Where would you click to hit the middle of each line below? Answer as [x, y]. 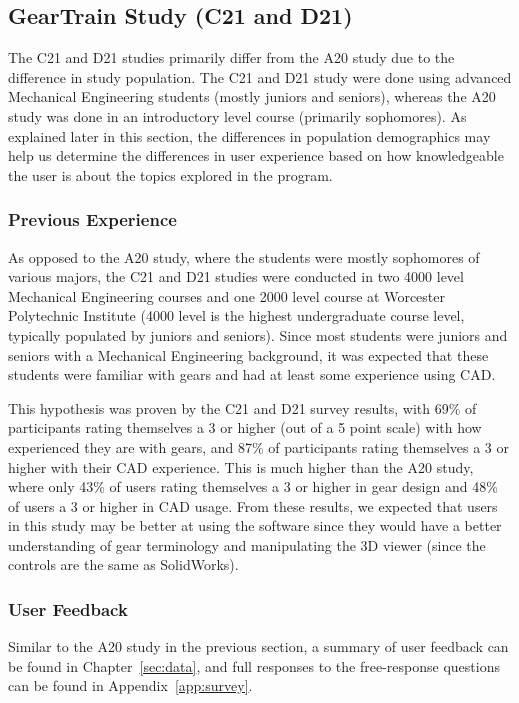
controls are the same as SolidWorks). [123, 564]
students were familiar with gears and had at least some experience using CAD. [252, 374]
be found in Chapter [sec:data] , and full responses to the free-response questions [254, 665]
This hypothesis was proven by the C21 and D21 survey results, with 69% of [242, 407]
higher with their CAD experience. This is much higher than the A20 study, [241, 466]
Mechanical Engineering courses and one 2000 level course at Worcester [226, 295]
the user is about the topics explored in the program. [170, 174]
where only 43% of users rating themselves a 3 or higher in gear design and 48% [253, 486]
